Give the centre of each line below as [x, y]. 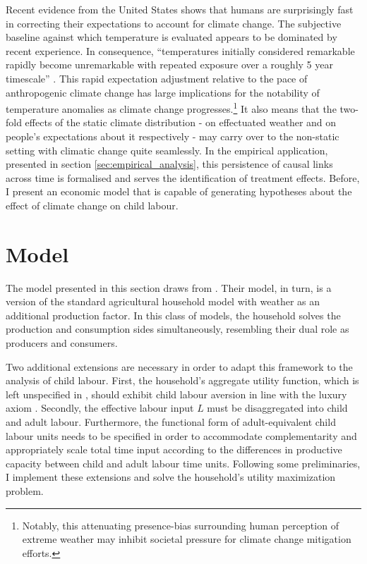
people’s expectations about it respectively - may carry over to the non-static [173, 136]
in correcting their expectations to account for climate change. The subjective [174, 23]
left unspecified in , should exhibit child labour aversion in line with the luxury [176, 394]
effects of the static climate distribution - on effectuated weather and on [181, 122]
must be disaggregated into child [277, 408]
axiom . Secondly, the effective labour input [100, 408]
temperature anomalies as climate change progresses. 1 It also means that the [171, 108]
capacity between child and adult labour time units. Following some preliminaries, [183, 463]
